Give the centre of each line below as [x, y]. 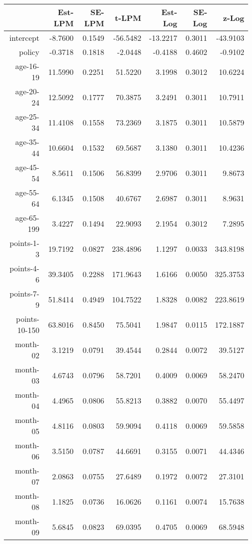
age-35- [27, 142]
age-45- [27, 167]
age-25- [27, 116]
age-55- [27, 192]
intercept [24, 38]
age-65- [27, 218]
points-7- [24, 293]
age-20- [27, 91]
